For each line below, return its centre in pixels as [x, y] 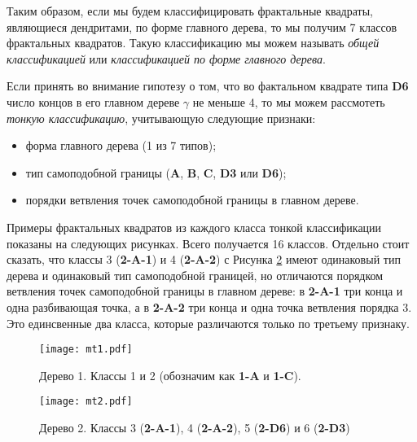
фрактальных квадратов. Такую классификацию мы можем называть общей [193, 43]
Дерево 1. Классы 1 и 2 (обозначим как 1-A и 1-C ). [170, 375]
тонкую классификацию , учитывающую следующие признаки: [161, 118]
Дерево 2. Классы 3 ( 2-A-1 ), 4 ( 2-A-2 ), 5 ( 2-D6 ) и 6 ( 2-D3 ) [195, 427]
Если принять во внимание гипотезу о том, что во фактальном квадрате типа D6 [208, 86]
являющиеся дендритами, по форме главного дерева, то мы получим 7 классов [202, 26]
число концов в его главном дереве [93, 101]
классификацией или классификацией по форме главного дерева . [166, 58]
